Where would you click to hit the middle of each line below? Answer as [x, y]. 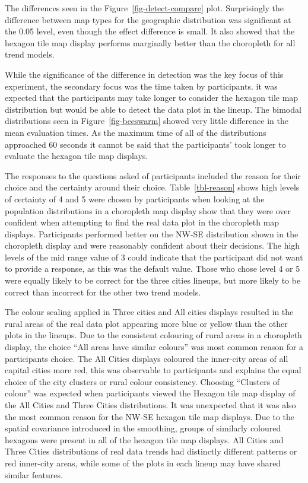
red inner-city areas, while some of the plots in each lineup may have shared [143, 463]
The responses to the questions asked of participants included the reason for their [153, 175]
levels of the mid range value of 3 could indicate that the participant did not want [154, 257]
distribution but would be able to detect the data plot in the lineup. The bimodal [153, 109]
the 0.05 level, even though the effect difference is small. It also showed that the [150, 31]
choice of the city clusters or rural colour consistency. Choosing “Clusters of [142, 381]
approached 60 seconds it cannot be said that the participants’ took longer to [145, 144]
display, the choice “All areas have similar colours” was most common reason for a [154, 347]
